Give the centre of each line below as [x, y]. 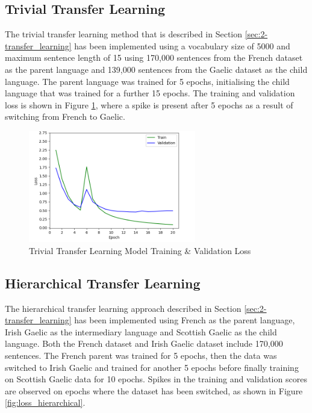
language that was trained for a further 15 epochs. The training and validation [150, 93]
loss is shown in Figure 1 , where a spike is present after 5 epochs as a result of [149, 104]
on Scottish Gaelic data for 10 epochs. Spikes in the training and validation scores [156, 379]
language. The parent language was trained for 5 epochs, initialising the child [147, 81]
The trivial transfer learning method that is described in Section [124, 34]
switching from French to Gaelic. [65, 116]
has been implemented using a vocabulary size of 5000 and [182, 45]
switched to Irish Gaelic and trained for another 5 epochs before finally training [152, 367]
